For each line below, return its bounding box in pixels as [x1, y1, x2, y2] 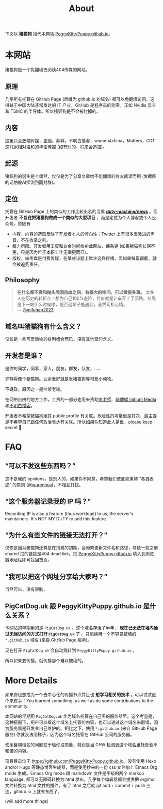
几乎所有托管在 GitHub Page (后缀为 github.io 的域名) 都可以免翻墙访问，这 [5, 96, 155, 102]
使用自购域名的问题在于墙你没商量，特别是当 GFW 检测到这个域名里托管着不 [5, 742, 158, 747]
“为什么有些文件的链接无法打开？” [5, 531, 108, 539]
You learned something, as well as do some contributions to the [26, 698, 154, 704]
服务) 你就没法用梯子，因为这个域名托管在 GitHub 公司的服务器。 [5, 732, 135, 737]
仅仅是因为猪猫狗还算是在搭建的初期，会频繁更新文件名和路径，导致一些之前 [5, 545, 158, 551]
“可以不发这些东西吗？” [5, 462, 76, 470]
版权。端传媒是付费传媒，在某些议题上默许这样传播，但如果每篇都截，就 [12, 256, 157, 261]
